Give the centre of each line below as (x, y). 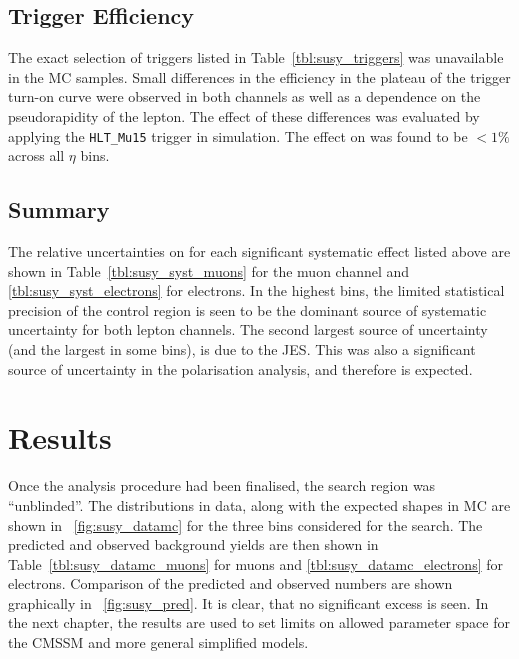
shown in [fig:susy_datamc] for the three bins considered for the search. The (245, 524)
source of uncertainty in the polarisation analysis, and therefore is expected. (240, 368)
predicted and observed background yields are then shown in (193, 544)
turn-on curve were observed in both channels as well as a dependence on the (244, 96)
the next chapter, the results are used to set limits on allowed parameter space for (259, 622)
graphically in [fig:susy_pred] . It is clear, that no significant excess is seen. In (248, 602)
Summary (59, 209)
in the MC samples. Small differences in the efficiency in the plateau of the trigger (259, 76)
